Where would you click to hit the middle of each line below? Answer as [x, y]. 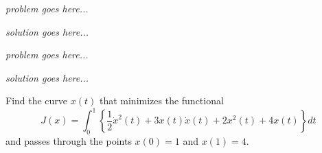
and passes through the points [69, 141]
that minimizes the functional [161, 101]
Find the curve [37, 101]
